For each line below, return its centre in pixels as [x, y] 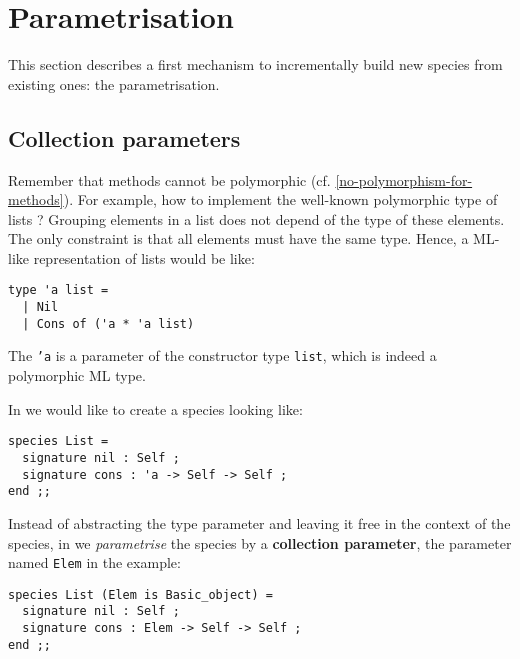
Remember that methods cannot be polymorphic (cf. [169, 179]
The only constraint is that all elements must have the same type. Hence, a [238, 238]
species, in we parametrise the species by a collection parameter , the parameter [260, 542]
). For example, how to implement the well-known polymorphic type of [280, 199]
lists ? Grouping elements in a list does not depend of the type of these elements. [256, 218]
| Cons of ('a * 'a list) [108, 323]
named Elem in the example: [94, 562]
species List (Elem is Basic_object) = [140, 594]
